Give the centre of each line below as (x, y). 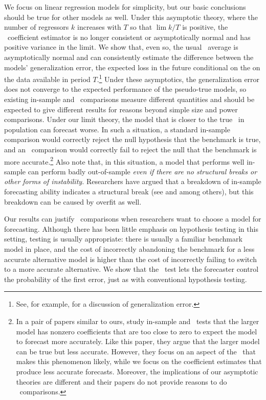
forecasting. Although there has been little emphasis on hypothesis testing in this (131, 228)
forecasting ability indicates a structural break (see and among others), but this (129, 191)
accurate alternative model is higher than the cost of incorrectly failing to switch (130, 259)
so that (141, 27)
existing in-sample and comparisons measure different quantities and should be (129, 99)
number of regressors (37, 27)
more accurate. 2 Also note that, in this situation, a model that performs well (124, 161)
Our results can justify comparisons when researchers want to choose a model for (133, 219)
